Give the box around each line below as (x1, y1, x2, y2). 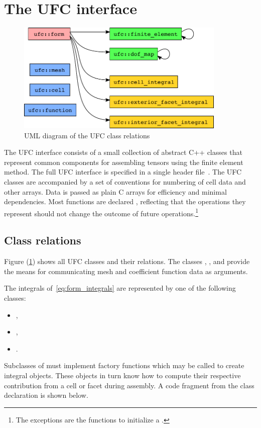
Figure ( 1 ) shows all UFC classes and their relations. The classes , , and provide (4, 256, 250, 267)
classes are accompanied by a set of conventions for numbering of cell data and (4, 177, 246, 187)
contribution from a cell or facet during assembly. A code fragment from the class (4, 380, 254, 390)
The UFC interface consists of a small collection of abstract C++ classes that (4, 147, 242, 157)
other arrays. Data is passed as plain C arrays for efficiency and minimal (4, 186, 227, 197)
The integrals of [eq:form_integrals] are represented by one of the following (4, 283, 236, 293)
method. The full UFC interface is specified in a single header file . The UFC (4, 166, 242, 177)
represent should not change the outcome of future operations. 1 (4, 206, 198, 218)
